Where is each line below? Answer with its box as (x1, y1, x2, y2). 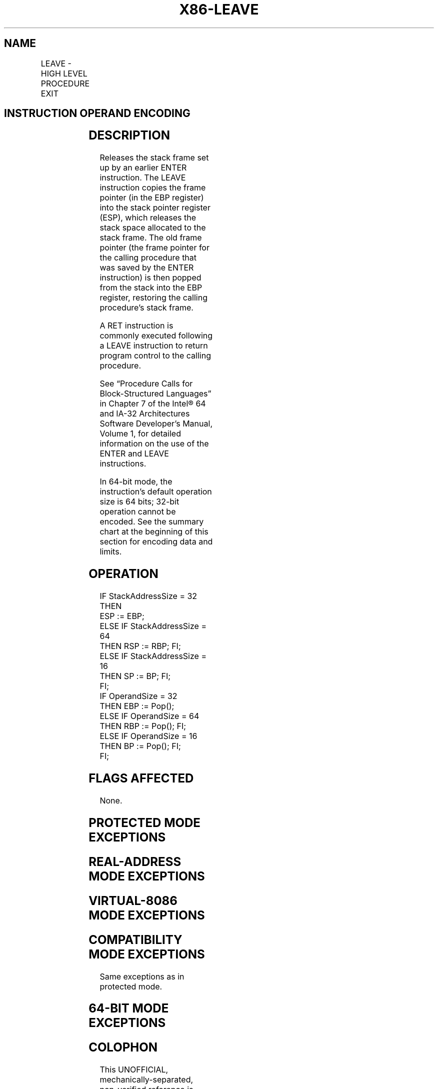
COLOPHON (88, 1040, 158, 1055)
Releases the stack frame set (99, 152, 209, 163)
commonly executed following (99, 330, 213, 341)
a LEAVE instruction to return (99, 340, 208, 351)
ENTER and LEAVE (99, 448, 169, 459)
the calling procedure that (99, 252, 197, 263)
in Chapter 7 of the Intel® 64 (99, 398, 206, 409)
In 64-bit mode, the (99, 476, 172, 487)
